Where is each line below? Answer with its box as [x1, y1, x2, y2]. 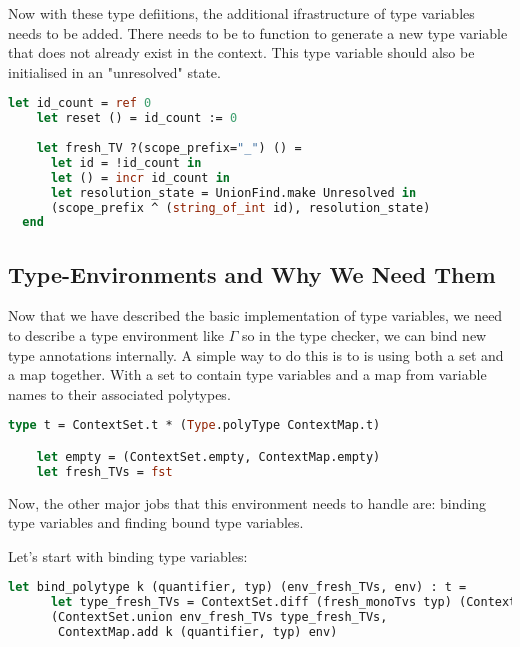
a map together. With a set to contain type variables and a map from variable [8, 364, 487, 385]
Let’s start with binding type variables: [8, 545, 248, 566]
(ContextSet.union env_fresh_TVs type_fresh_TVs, [50, 610, 388, 625]
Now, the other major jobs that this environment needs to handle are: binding [8, 492, 486, 513]
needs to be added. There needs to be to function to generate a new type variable [8, 22, 508, 43]
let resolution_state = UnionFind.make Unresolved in [50, 185, 417, 200]
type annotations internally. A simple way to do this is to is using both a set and [8, 344, 504, 365]
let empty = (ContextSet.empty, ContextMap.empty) [36, 449, 381, 464]
